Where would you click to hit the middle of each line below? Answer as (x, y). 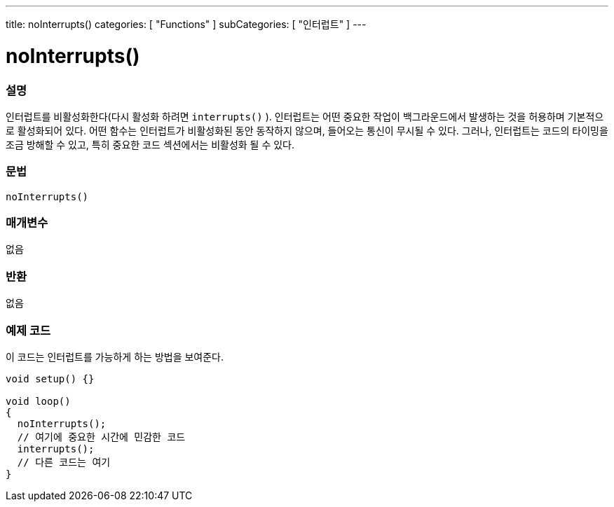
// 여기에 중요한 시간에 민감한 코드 (101, 437)
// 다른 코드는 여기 (64, 462)
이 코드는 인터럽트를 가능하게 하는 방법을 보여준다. (115, 356)
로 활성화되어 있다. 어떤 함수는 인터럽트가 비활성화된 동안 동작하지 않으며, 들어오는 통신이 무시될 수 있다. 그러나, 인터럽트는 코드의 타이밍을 (307, 130)
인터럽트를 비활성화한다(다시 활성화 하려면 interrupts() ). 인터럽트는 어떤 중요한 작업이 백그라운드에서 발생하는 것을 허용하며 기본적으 (305, 116)
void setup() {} (50, 378)
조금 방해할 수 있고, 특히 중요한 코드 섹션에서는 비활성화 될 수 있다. (150, 144)
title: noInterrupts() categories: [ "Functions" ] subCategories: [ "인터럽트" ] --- (186, 24)
